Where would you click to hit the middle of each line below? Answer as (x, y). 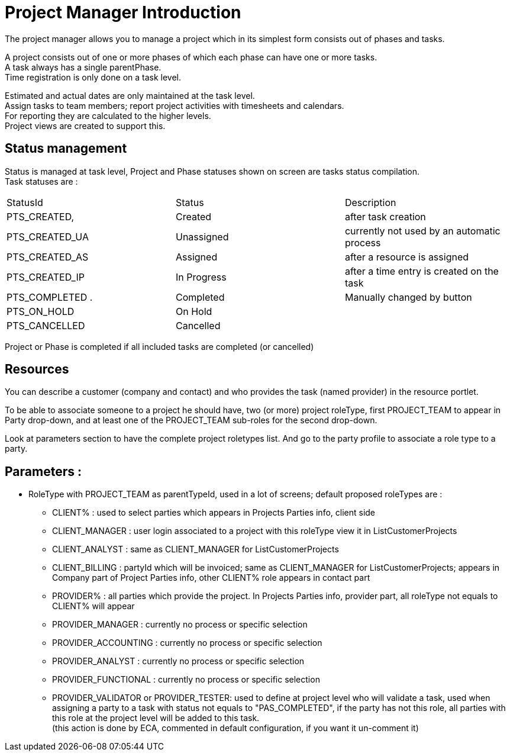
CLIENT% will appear (93, 606)
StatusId (25, 202)
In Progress (201, 277)
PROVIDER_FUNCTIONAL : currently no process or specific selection (186, 680)
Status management (66, 149)
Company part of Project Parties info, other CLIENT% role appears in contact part (211, 578)
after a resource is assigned (407, 257)
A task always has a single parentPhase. (83, 67)
